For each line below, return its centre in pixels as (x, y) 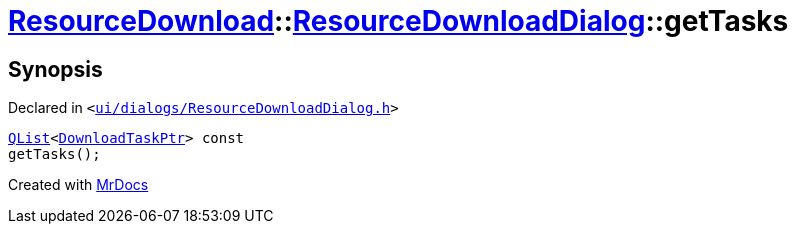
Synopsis (55, 69)
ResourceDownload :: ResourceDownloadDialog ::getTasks (398, 21)
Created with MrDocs (78, 185)
